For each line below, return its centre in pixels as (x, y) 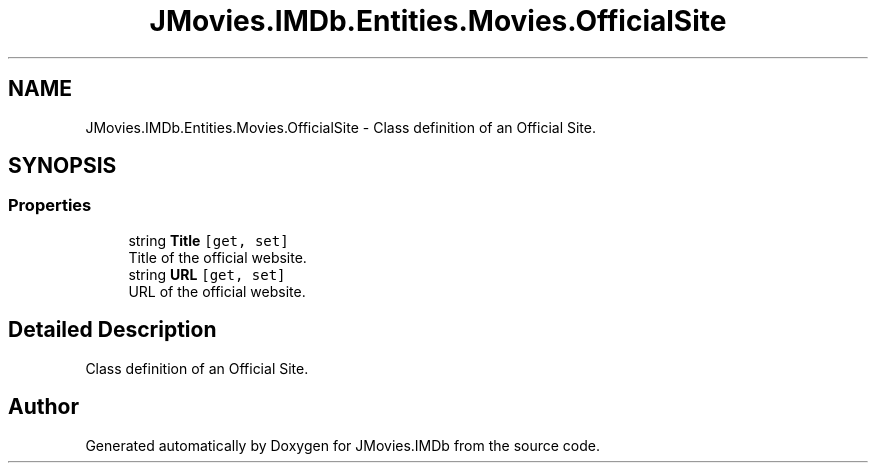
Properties (50, 205)
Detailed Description (112, 330)
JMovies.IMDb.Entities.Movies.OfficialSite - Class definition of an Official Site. (340, 127)
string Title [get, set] (208, 240)
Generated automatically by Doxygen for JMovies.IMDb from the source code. (343, 445)
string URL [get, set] (207, 274)
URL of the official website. (217, 291)
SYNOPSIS (62, 166)
